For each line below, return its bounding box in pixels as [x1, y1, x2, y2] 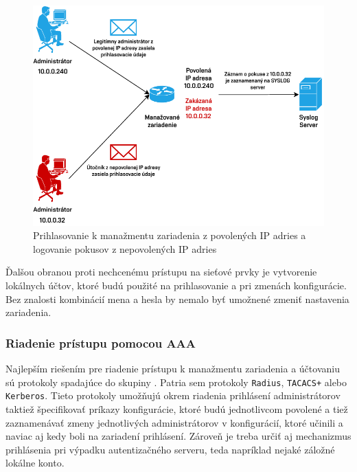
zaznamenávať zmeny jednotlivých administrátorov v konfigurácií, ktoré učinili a [5, 415, 343, 429]
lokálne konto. [5, 456, 65, 470]
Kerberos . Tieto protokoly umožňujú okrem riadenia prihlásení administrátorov [5, 388, 341, 403]
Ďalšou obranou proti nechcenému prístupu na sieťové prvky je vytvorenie [5, 265, 317, 279]
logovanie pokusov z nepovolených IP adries [33, 241, 217, 256]
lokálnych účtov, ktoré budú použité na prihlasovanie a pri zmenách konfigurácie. [5, 278, 347, 293]
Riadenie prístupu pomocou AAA [5, 334, 196, 351]
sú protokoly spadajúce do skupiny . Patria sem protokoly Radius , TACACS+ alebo [5, 374, 347, 389]
